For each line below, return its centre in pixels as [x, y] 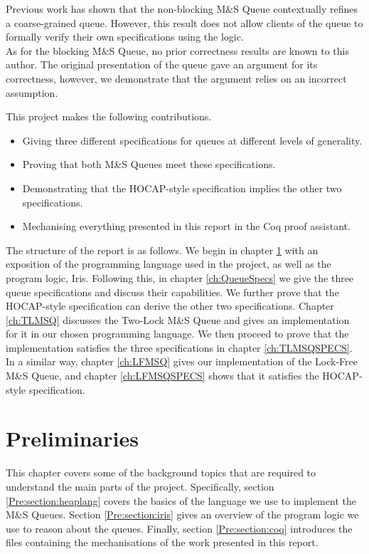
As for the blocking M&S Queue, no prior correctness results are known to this [177, 50]
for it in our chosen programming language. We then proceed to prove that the [177, 334]
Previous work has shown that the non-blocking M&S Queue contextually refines [182, 9]
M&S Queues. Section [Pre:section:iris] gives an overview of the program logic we [182, 514]
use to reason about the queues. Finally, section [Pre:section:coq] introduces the [179, 528]
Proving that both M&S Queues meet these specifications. [149, 164]
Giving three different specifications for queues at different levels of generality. [192, 140]
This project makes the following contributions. [109, 116]
